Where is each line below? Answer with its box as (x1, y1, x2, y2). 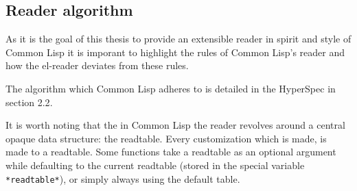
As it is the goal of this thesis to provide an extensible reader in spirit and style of (5, 31, 352, 46)
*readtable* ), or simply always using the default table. (5, 171, 240, 186)
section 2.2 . (5, 94, 53, 109)
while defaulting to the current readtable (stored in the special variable (5, 157, 305, 172)
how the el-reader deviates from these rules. (5, 58, 189, 73)
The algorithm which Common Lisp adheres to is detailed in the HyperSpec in (5, 81, 336, 95)
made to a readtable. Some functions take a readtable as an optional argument (5, 144, 336, 159)
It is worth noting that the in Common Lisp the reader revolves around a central (5, 118, 345, 132)
